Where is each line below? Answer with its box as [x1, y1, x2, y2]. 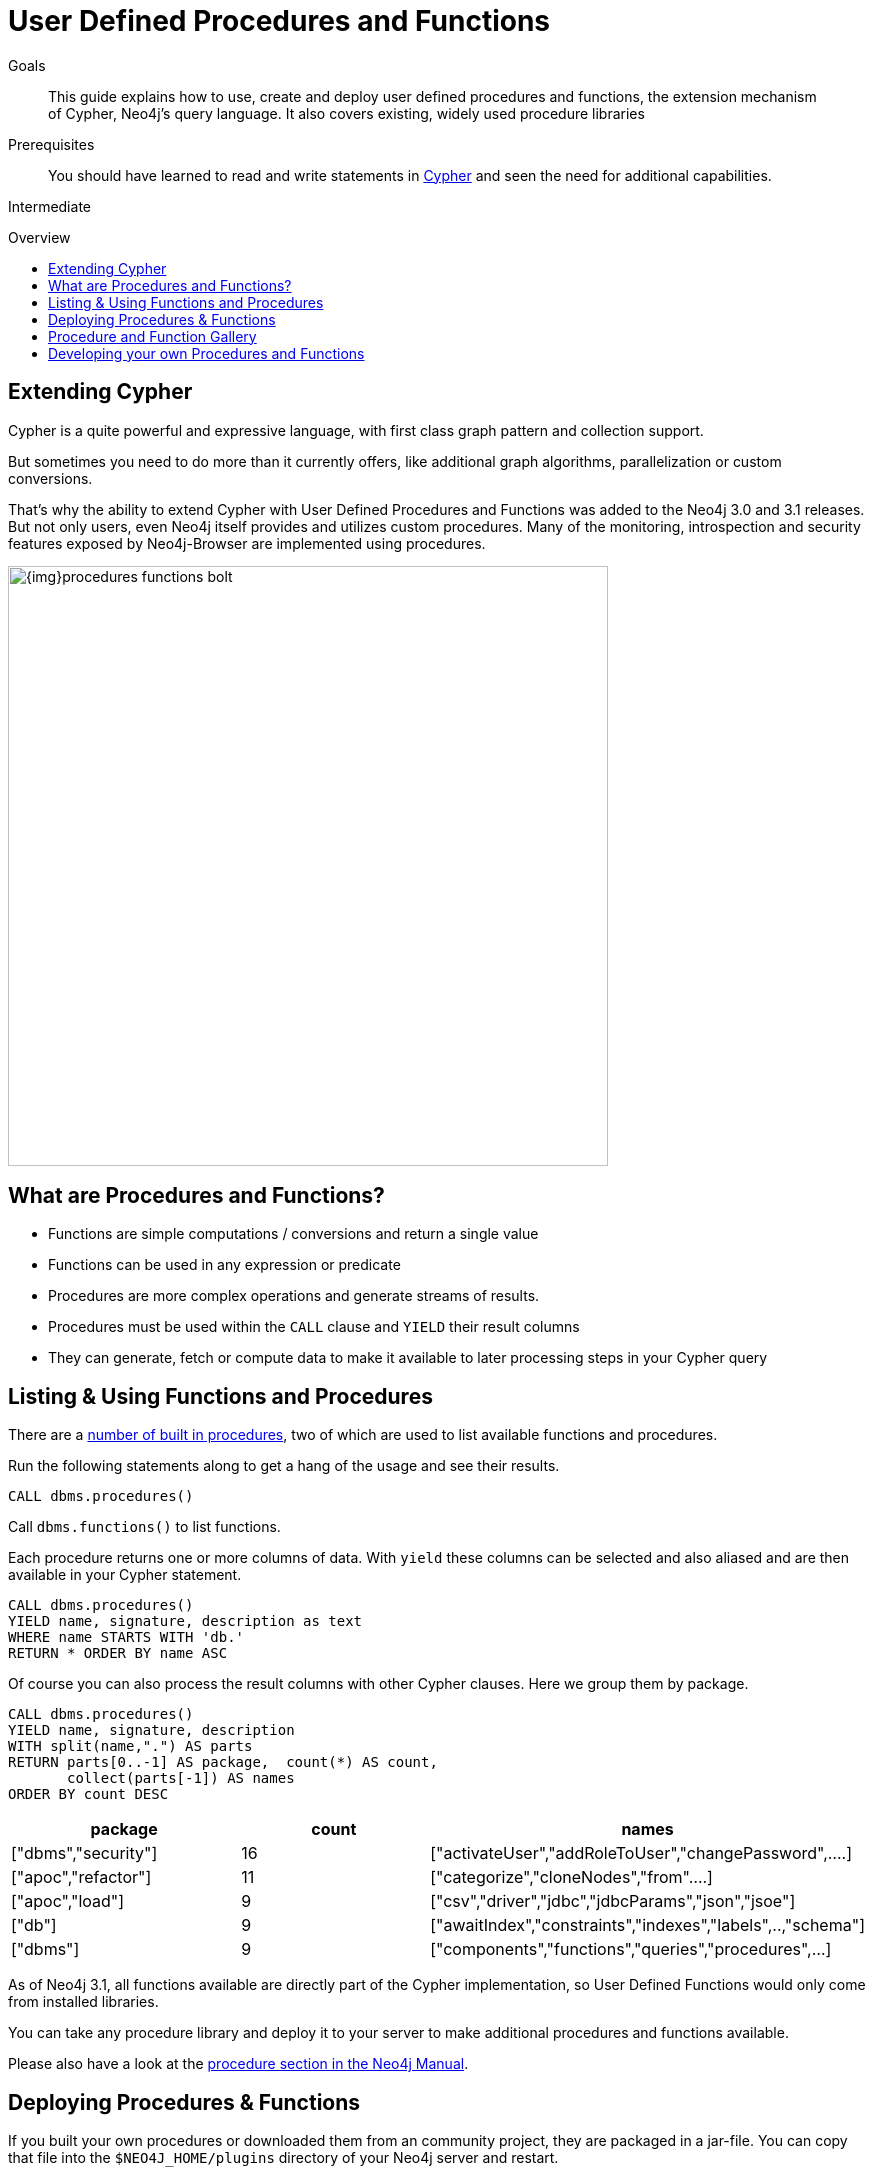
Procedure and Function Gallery [48, 327, 257, 345]
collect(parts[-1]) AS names [67, 1770, 295, 1787]
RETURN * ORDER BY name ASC [8, 1645, 228, 1662]
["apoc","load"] [11, 1891, 125, 1912]
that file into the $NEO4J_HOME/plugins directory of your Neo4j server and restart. [8, 2149, 559, 2167]
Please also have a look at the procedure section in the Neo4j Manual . [8, 2055, 469, 2073]
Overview [8, 228, 71, 246]
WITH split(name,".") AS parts [8, 1738, 253, 1755]
